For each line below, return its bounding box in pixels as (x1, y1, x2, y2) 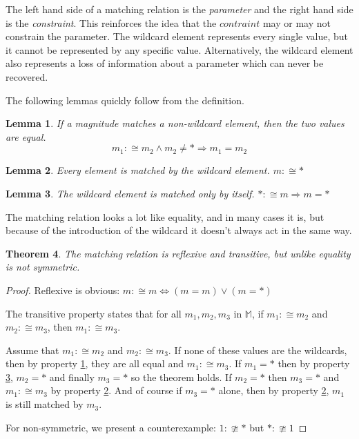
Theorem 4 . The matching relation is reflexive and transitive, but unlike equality (6, 246, 351, 260)
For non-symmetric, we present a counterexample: (6, 420, 216, 434)
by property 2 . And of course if (50, 383, 182, 398)
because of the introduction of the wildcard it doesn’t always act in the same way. (6, 223, 352, 237)
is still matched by (6, 397, 84, 411)
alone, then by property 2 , (218, 383, 329, 398)
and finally (49, 369, 95, 384)
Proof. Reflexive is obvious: (6, 282, 120, 297)
